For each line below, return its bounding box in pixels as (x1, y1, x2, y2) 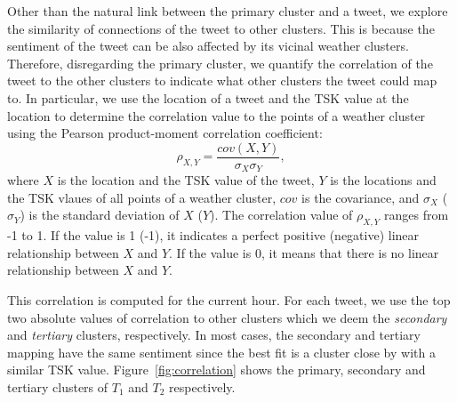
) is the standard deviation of (20, 205, 180, 224)
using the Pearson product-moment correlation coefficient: (7, 124, 323, 142)
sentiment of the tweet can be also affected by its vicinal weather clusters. (7, 36, 409, 55)
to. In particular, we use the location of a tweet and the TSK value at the (7, 88, 409, 107)
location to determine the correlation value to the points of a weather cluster (7, 106, 426, 125)
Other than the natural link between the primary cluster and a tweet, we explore (7, 2, 448, 20)
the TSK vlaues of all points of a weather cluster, (7, 188, 277, 206)
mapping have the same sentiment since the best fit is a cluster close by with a (7, 342, 436, 361)
